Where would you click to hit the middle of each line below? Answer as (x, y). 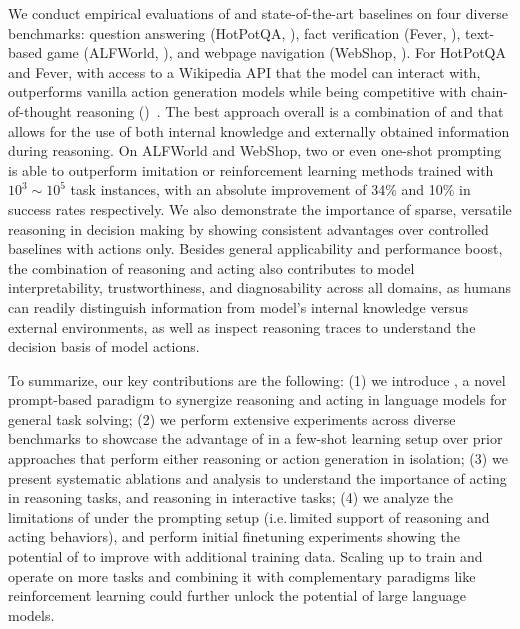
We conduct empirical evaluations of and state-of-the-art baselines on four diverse (258, 13)
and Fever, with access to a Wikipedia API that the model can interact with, (244, 71)
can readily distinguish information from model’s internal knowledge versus (238, 306)
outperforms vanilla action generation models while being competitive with (237, 91)
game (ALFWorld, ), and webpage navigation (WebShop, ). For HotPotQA (276, 52)
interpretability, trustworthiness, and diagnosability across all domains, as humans (259, 287)
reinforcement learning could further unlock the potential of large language (237, 595)
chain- (490, 91)
